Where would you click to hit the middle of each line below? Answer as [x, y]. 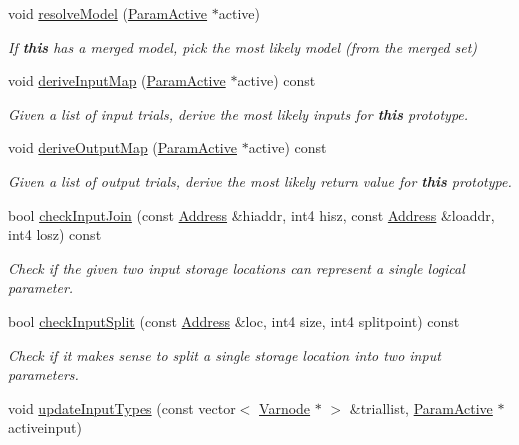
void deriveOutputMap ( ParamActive [122, 147]
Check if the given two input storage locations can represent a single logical [236, 267]
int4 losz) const [55, 234]
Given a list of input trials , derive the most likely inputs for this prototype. [238, 113]
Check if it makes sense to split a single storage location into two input [224, 354]
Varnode [285, 407]
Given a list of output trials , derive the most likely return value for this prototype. [260, 180]
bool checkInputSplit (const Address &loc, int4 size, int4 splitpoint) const [234, 320]
